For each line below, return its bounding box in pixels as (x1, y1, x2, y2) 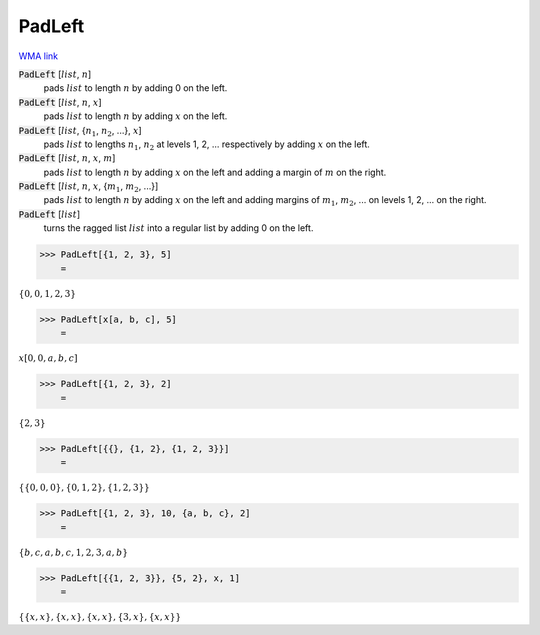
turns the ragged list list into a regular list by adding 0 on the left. (43, 222, 314, 234)
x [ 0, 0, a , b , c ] (18, 353, 79, 364)
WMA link (18, 50, 59, 62)
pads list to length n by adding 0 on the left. (43, 82, 228, 94)
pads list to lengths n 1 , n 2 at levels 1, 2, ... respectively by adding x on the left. (43, 138, 370, 152)
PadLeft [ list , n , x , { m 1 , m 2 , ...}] (18, 180, 159, 194)
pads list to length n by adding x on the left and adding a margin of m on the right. (43, 166, 387, 178)
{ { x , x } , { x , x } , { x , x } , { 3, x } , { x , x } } (18, 611, 182, 623)
